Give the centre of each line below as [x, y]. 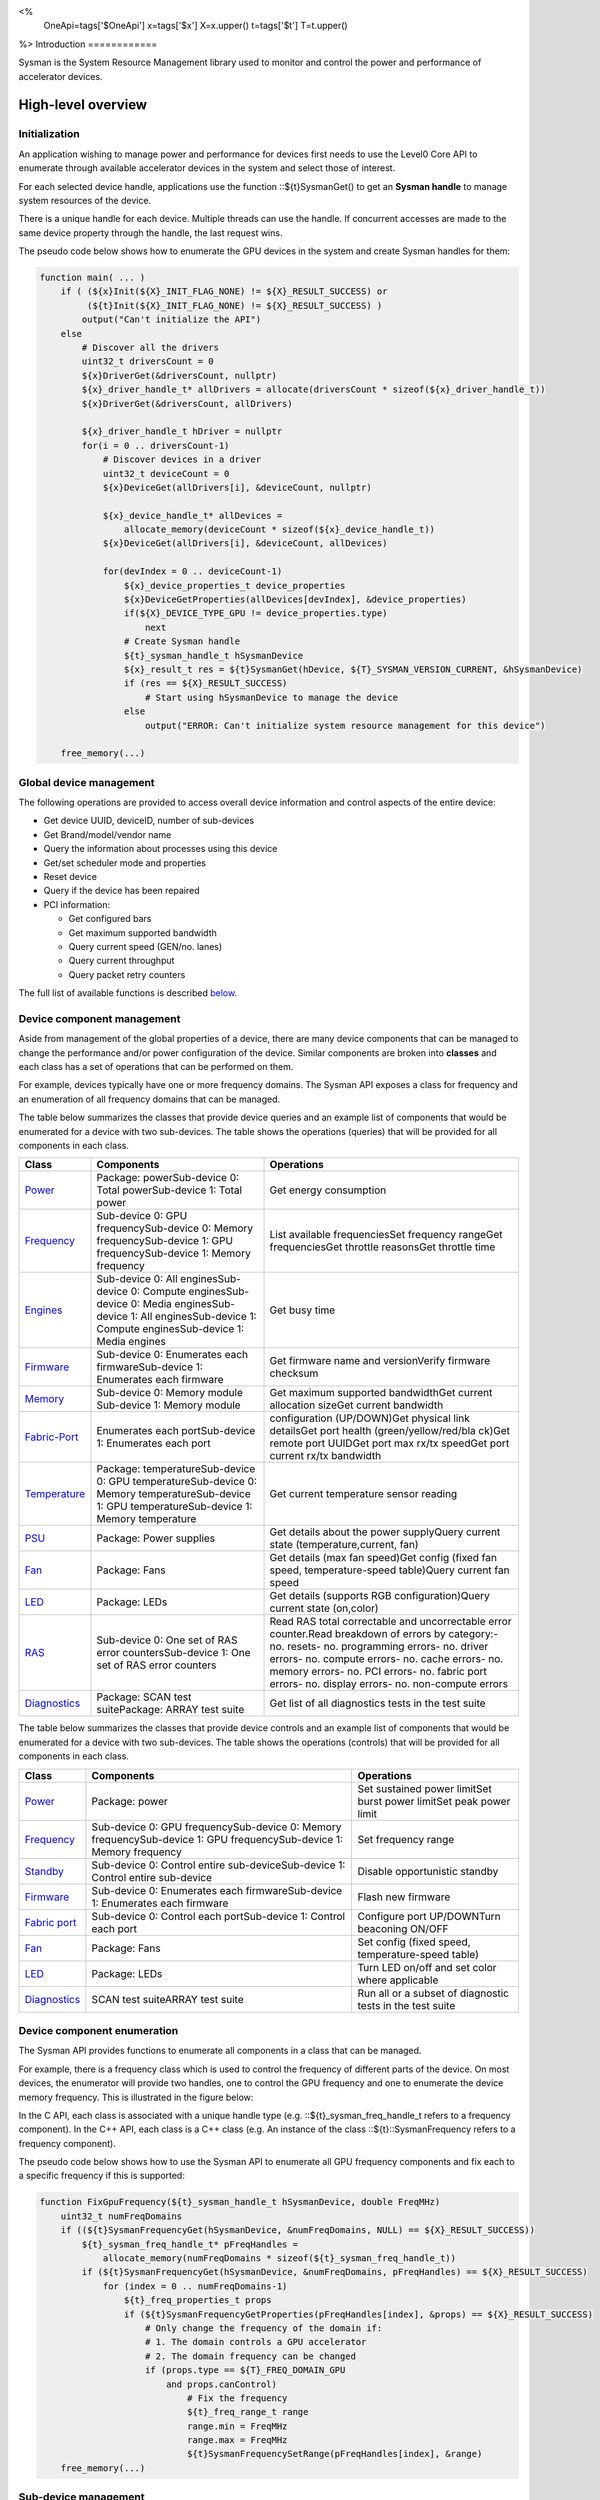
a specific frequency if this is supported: [101, 2176]
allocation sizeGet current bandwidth [356, 1405]
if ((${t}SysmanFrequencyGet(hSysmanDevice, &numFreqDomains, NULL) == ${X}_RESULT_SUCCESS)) [297, 2230]
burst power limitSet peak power [434, 1801]
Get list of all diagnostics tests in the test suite [377, 1703]
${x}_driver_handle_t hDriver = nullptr [182, 431]
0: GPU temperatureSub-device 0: [176, 1482]
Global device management [86, 782]
